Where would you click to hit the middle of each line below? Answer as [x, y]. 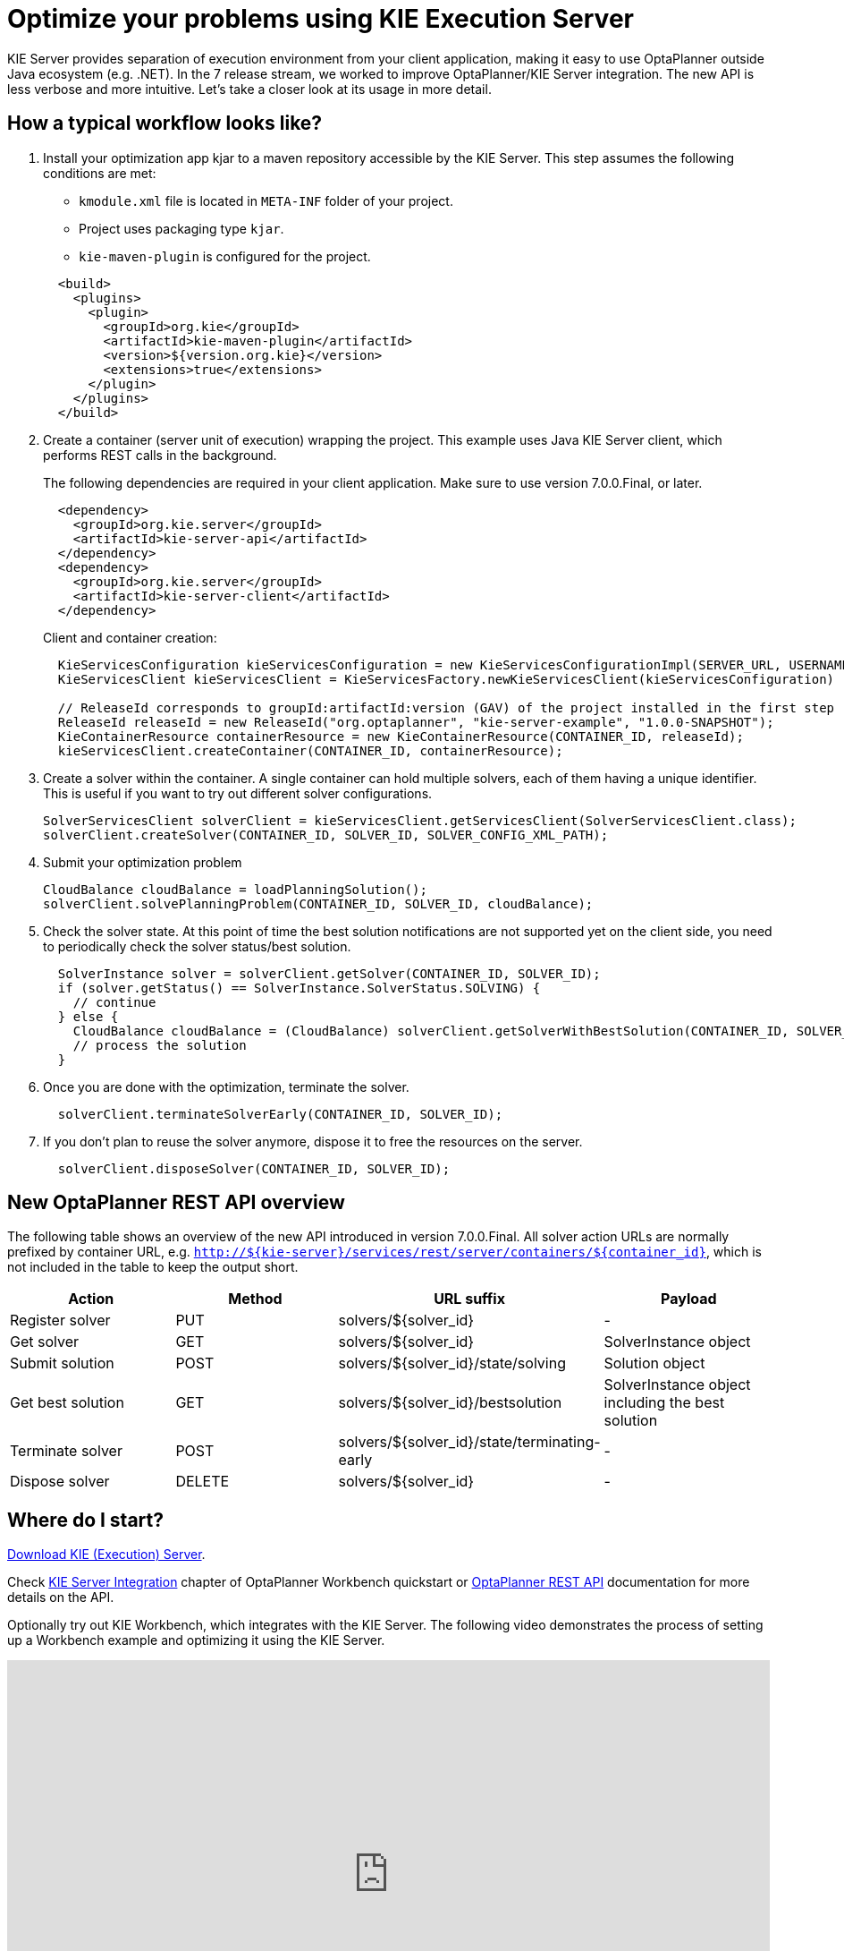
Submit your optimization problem [143, 862]
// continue [114, 1002]
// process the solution [160, 1045]
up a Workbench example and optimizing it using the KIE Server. [196, 1640]
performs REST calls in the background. [160, 455]
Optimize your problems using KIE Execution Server [321, 19]
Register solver [60, 1321]
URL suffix [469, 1299]
